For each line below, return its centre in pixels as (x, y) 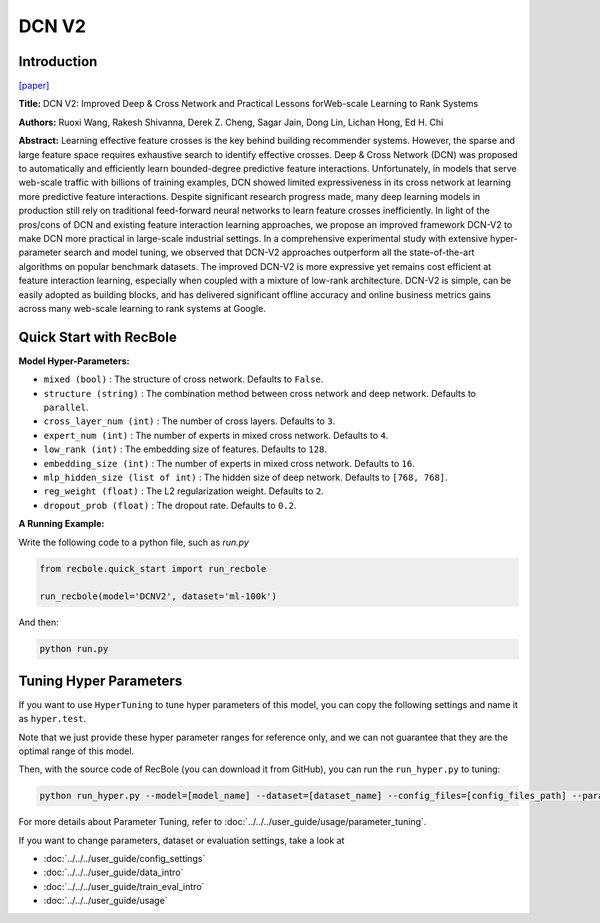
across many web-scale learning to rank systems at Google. (142, 308)
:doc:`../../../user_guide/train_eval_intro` (124, 886)
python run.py (74, 649)
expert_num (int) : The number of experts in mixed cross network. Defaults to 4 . (216, 435)
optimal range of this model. (76, 751)
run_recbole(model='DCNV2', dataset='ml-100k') (158, 596)
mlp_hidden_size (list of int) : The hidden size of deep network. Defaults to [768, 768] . (246, 477)
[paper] (34, 86)
